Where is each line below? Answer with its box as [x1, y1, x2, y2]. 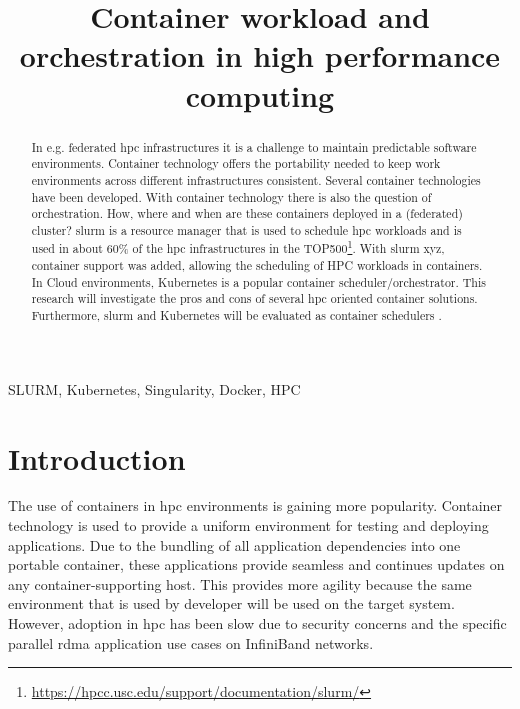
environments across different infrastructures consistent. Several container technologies [31, 171, 481, 188]
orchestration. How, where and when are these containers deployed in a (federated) [31, 205, 463, 222]
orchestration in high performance [19, 35, 501, 76]
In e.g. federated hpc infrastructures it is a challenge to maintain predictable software [31, 138, 477, 155]
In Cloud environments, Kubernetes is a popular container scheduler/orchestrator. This [31, 273, 486, 290]
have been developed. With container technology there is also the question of [31, 188, 432, 205]
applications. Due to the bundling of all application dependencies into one [8, 534, 461, 555]
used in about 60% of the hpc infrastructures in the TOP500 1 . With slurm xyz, [31, 237, 445, 257]
